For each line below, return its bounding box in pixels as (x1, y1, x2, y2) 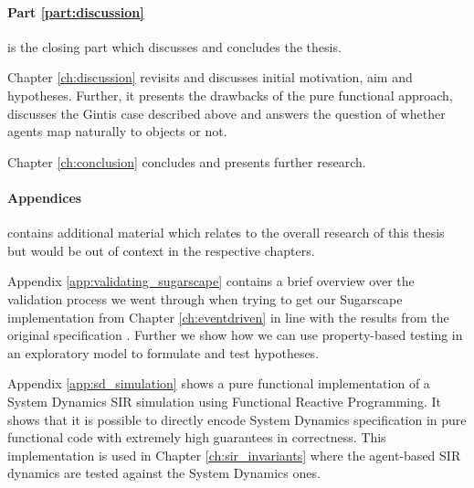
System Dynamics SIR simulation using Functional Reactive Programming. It (7, 391, 442, 410)
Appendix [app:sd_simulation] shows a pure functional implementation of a (7, 374, 430, 393)
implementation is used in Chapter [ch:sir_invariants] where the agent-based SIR (7, 445, 461, 464)
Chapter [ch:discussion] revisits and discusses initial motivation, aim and (7, 68, 413, 87)
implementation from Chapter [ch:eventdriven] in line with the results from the (7, 307, 449, 326)
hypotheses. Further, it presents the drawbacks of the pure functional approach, (7, 85, 453, 104)
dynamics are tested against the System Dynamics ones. (7, 463, 321, 483)
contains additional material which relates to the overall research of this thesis (7, 223, 445, 242)
